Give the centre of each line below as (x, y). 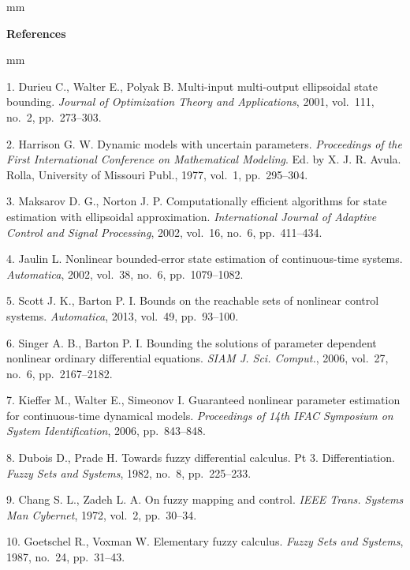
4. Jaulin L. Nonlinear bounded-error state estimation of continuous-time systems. (205, 259)
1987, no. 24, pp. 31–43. (66, 557)
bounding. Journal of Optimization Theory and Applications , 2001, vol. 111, (190, 101)
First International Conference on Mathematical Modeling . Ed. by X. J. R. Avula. (204, 159)
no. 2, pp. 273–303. (54, 116)
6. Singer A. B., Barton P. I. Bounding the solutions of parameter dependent (192, 342)
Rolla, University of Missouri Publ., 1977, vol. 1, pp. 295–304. (157, 174)
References (36, 33)
